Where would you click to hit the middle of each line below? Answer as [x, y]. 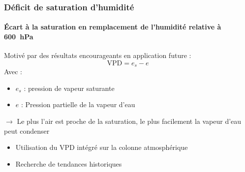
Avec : [13, 72]
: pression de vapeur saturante [69, 88]
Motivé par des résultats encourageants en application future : [98, 55]
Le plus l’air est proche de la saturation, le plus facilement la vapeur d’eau [129, 121]
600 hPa [19, 37]
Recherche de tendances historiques [69, 163]
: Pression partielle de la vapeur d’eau [78, 104]
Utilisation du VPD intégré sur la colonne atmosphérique [102, 147]
